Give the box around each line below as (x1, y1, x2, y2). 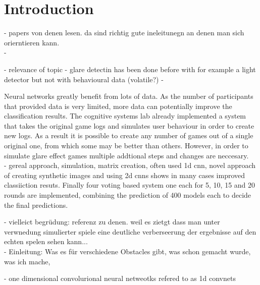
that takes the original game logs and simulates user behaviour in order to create (4, 120, 254, 131)
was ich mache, (4, 256, 50, 266)
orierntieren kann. (4, 37, 60, 47)
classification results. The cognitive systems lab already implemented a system (4, 110, 246, 121)
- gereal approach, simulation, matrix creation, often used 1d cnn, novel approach (4, 160, 256, 170)
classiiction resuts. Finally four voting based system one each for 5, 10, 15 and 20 (4, 180, 255, 190)
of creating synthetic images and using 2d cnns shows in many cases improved (4, 169, 245, 180)
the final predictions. (4, 199, 68, 210)
